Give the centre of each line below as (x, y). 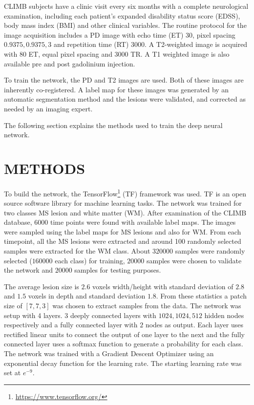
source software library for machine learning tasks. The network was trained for (123, 203)
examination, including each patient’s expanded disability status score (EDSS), (122, 15)
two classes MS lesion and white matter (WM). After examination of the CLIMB (125, 212)
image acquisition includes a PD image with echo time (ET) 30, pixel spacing (120, 34)
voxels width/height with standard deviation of (163, 286)
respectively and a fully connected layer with (71, 325)
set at (12, 373)
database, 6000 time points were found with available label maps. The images (120, 222)
